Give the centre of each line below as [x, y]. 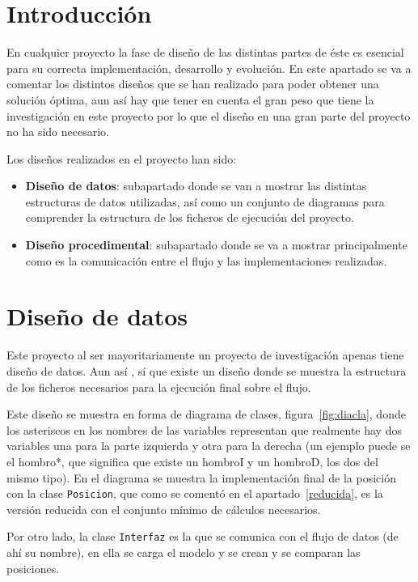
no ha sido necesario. [58, 132]
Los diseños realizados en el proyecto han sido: [122, 158]
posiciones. [33, 568]
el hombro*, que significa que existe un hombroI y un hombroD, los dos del [192, 461]
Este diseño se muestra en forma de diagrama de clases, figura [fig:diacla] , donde [206, 414]
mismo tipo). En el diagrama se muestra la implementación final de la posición [202, 477]
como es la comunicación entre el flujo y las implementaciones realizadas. [206, 260]
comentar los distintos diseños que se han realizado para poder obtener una [193, 84]
